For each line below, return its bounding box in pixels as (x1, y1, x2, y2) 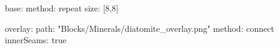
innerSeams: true (5, 34, 67, 46)
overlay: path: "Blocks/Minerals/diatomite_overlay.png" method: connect (5, 22, 274, 34)
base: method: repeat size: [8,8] (5, 2, 119, 14)
